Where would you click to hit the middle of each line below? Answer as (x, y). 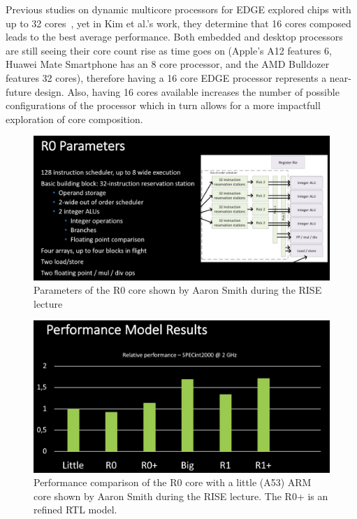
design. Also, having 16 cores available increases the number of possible (187, 91)
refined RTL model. (75, 510)
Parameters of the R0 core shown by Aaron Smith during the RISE (178, 290)
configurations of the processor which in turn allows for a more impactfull (163, 105)
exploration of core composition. (74, 119)
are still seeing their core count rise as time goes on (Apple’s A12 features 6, (169, 50)
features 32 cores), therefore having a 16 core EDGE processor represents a (166, 77)
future (19, 91)
